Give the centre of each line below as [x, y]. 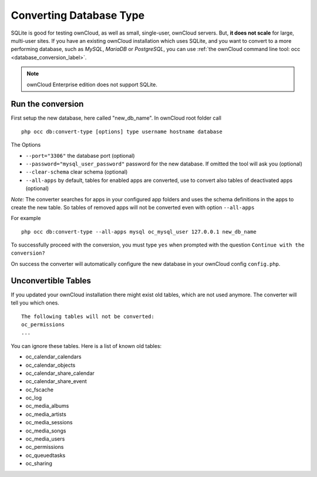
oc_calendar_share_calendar [60, 373]
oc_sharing [39, 464]
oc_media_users [45, 439]
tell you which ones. [35, 303]
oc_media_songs [46, 431]
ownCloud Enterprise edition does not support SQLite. [92, 84]
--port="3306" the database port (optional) [80, 155]
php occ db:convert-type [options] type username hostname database [122, 131]
